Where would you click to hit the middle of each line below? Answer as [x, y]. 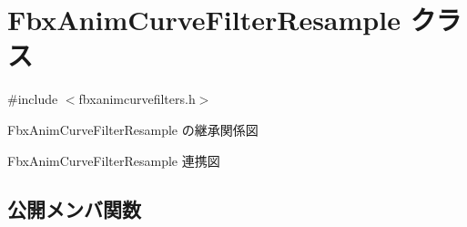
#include [33, 99]
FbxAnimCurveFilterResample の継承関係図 [133, 129]
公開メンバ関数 [74, 209]
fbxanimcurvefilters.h [137, 99]
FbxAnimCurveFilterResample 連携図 [114, 160]
